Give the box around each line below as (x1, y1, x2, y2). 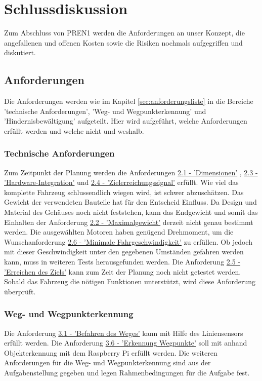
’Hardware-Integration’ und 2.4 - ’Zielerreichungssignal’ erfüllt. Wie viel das (4, 177, 239, 187)
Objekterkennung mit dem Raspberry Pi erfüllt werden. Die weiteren (4, 347, 217, 358)
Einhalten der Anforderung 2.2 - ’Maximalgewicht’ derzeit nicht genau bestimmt (4, 216, 253, 227)
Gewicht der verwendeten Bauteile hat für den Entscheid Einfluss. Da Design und (4, 197, 257, 207)
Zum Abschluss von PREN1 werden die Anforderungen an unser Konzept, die (4, 27, 245, 38)
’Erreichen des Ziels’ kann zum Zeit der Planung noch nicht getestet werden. (4, 266, 241, 277)
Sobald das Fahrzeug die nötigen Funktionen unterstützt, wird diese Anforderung (4, 276, 256, 287)
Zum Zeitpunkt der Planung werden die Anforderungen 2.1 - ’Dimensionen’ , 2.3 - (4, 167, 258, 177)
